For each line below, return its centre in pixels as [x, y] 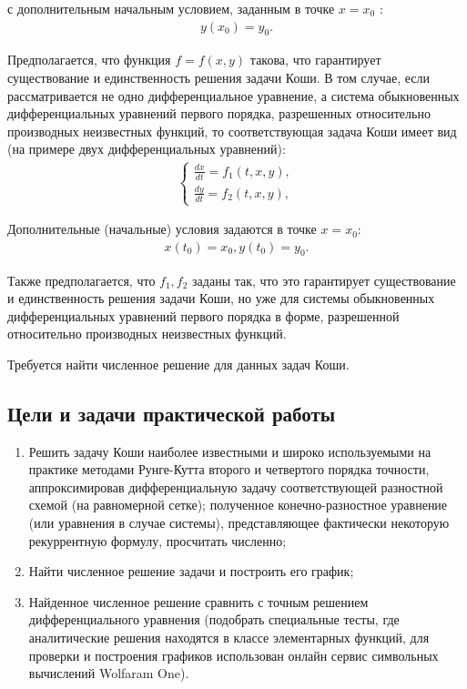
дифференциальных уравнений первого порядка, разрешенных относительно [219, 113]
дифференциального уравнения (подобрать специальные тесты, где [214, 619]
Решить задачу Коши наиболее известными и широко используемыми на [230, 451]
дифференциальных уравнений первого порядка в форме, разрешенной [203, 315]
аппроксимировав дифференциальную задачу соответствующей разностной [236, 486]
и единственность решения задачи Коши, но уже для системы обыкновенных [221, 298]
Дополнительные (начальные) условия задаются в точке [162, 229]
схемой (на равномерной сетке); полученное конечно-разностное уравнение [238, 505]
